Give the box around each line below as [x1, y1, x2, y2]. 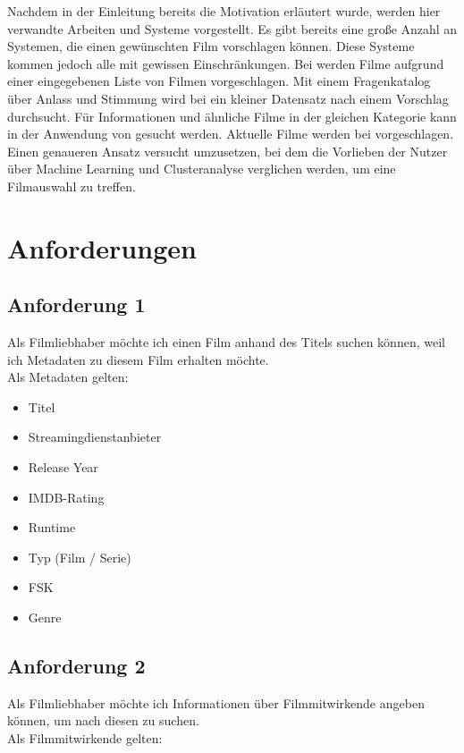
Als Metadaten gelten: [7, 368, 129, 386]
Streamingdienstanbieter [28, 427, 162, 446]
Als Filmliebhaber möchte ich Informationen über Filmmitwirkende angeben [7, 693, 425, 712]
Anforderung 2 [7, 652, 146, 680]
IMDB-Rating [28, 487, 105, 506]
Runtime [28, 518, 76, 537]
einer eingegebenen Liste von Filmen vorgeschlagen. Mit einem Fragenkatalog [7, 72, 431, 90]
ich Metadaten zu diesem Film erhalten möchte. [7, 350, 269, 368]
